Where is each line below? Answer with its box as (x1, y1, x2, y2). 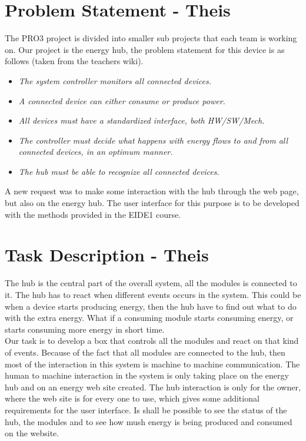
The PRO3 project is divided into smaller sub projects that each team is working (5, 32, 297, 44)
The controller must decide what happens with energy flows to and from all (18, 134, 288, 146)
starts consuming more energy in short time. (5, 323, 165, 335)
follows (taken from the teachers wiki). (5, 55, 144, 67)
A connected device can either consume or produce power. (18, 94, 225, 107)
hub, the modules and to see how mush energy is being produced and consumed (5, 415, 292, 427)
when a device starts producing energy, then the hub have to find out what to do (5, 300, 297, 312)
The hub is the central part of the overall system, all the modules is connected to (5, 277, 297, 289)
